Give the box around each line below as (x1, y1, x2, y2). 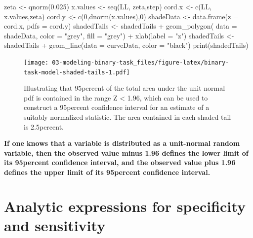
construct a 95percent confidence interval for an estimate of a (24, 102, 210, 112)
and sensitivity (4, 215, 106, 235)
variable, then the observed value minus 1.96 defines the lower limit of (4, 147, 249, 158)
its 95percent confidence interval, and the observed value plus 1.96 (4, 157, 236, 168)
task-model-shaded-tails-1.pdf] (24, 68, 130, 76)
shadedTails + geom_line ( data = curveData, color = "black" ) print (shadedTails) (4, 40, 249, 50)
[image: (24, 59, 49, 66)
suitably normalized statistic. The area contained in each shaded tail (24, 112, 231, 122)
